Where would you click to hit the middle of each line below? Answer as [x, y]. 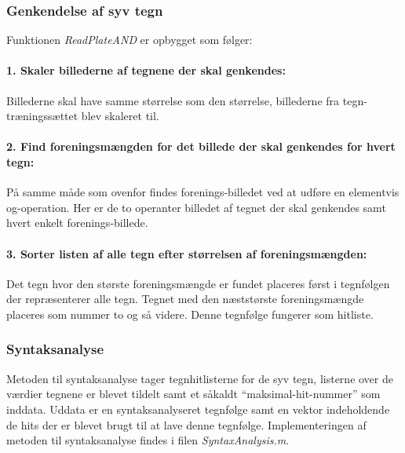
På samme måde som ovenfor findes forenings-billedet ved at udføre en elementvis [203, 192]
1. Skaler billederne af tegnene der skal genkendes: [146, 70]
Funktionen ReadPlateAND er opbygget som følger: [130, 40]
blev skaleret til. [120, 116]
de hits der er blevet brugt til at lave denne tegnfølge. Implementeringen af [186, 424]
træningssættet [42, 116]
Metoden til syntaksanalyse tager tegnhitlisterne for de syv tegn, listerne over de [200, 378]
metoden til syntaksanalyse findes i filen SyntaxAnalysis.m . [148, 440]
